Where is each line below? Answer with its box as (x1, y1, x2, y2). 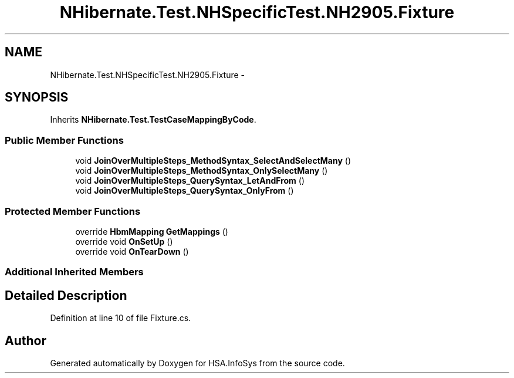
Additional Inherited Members (5, 266, 144, 278)
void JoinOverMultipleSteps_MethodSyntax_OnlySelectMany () (75, 166, 328, 176)
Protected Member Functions (5, 205, 141, 217)
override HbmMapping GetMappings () (75, 226, 228, 237)
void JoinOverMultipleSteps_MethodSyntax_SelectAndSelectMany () (75, 156, 351, 166)
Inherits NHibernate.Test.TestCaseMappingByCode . (50, 114, 256, 125)
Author (5, 333, 46, 348)
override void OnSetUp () (75, 236, 173, 247)
